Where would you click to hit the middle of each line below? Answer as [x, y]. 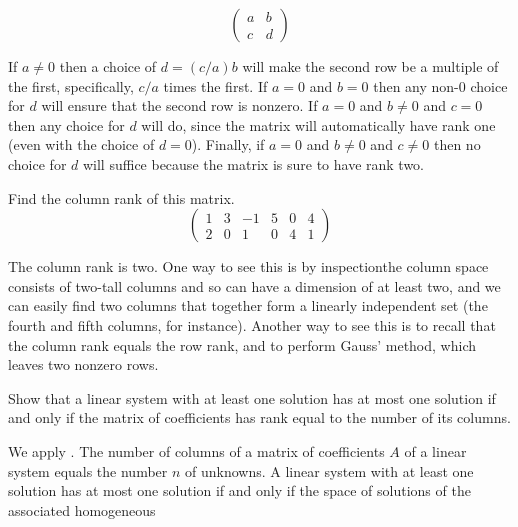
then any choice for [66, 124]
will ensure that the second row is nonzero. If [179, 105]
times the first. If [215, 85]
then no [457, 144]
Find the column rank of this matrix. [121, 197]
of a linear [435, 450]
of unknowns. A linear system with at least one [329, 470]
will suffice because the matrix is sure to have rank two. [253, 163]
